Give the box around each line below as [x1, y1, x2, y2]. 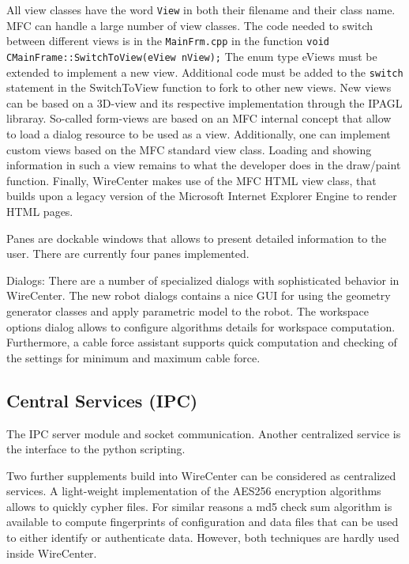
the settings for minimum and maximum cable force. [6, 349, 261, 365]
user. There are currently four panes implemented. [6, 245, 250, 262]
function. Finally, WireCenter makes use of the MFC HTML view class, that [6, 172, 377, 188]
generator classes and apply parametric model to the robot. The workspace [6, 302, 370, 319]
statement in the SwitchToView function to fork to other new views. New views [6, 79, 392, 96]
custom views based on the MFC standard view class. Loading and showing [6, 141, 372, 157]
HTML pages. [6, 203, 73, 219]
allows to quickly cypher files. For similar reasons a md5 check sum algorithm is [6, 498, 392, 514]
